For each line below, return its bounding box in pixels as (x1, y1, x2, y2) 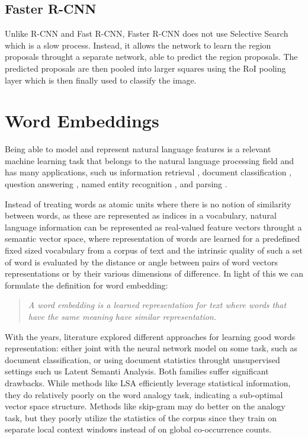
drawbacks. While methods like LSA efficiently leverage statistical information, (5, 376, 291, 389)
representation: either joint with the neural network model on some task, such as (5, 342, 298, 354)
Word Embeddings (5, 108, 159, 133)
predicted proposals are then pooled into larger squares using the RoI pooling (5, 62, 286, 74)
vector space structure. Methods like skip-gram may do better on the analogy (5, 400, 285, 412)
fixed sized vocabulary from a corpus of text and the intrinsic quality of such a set (5, 244, 303, 257)
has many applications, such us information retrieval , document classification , (5, 166, 292, 178)
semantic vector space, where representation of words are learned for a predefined (5, 232, 300, 245)
